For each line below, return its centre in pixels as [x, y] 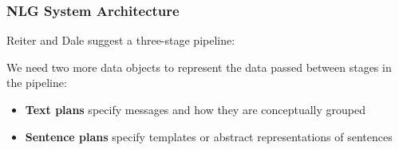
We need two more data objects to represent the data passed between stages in [199, 67]
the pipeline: [37, 83]
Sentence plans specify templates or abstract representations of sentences [209, 136]
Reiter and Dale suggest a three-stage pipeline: [121, 40]
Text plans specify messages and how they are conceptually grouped [196, 109]
